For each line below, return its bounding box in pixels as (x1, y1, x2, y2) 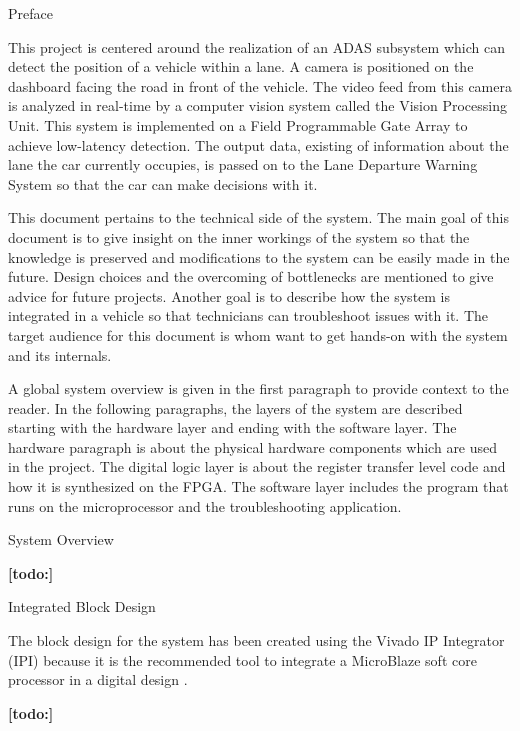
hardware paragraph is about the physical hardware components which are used (8, 436, 498, 457)
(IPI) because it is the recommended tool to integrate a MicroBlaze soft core (8, 649, 477, 670)
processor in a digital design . (8, 669, 188, 690)
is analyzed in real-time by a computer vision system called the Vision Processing (8, 95, 507, 116)
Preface (8, 3, 53, 23)
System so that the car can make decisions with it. (8, 173, 318, 194)
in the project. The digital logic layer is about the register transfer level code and (8, 456, 506, 477)
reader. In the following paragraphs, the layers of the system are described (8, 397, 463, 418)
